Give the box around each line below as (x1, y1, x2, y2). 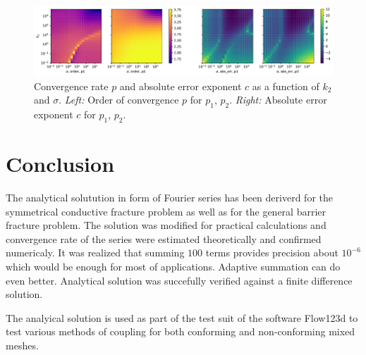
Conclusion (6, 149, 115, 178)
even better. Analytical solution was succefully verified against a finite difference (6, 273, 353, 287)
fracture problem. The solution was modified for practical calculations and (6, 218, 327, 232)
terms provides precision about (205, 245, 338, 260)
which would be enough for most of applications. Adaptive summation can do (6, 259, 341, 274)
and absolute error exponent (119, 78, 242, 93)
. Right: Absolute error (229, 92, 327, 107)
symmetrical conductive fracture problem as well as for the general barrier (6, 204, 327, 218)
